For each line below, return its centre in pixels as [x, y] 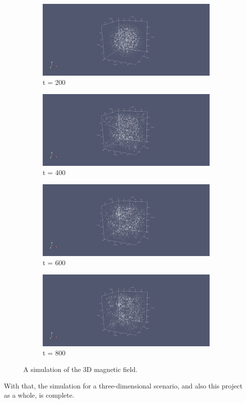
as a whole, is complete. [39, 395]
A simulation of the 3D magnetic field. [81, 369]
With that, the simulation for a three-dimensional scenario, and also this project [123, 385]
